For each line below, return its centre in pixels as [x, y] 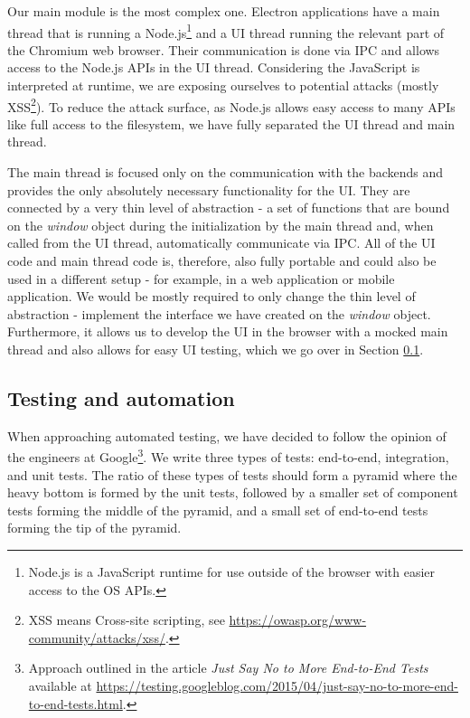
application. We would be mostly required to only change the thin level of [211, 296]
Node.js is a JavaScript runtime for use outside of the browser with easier [232, 572]
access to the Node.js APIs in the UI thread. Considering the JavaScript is [214, 67]
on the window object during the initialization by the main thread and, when [221, 225]
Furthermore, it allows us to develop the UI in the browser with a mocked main [228, 331]
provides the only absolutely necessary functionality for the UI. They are [209, 189]
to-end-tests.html [75, 703]
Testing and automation [121, 397]
